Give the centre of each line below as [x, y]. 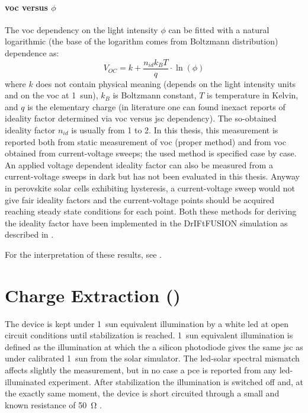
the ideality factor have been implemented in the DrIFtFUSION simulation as [146, 222]
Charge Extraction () [93, 295]
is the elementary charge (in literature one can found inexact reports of [156, 106]
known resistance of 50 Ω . [53, 404]
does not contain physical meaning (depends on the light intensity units [166, 83]
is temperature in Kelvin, [253, 95]
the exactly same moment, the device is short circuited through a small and [142, 393]
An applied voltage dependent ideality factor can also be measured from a [139, 164]
